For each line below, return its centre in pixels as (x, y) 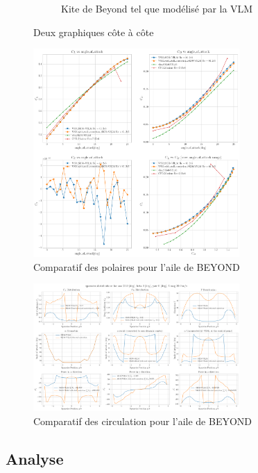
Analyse (35, 458)
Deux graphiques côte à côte (94, 32)
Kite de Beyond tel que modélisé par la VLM (157, 8)
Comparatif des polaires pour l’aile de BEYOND (137, 266)
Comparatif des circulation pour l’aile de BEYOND (143, 421)
